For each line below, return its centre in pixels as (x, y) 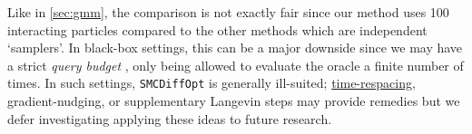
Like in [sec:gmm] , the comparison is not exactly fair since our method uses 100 (228, 12)
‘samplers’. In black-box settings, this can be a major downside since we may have (235, 48)
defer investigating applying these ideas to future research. (170, 118)
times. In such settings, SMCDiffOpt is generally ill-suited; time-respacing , (211, 83)
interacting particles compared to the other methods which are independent (217, 29)
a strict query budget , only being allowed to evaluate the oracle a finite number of (236, 65)
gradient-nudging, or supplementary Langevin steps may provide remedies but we (234, 101)
